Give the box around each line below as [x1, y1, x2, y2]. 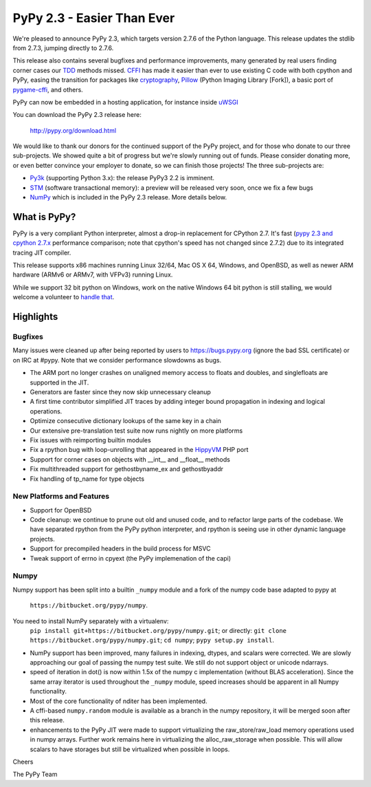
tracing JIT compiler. [12, 248, 71, 257]
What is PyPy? [12, 211, 76, 223]
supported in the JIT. [30, 378, 89, 387]
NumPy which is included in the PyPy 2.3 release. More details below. [30, 193, 227, 202]
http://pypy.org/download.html [30, 126, 117, 134]
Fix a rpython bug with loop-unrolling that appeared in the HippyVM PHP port [30, 446, 249, 454]
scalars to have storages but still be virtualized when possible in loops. [30, 745, 230, 753]
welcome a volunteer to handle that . [12, 293, 115, 301]
